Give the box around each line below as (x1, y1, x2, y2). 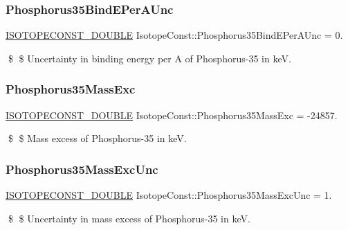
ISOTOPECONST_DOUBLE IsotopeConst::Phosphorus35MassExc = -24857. (6, 107, 338, 122)
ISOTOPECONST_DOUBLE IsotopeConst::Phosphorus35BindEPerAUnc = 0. (6, 28, 343, 42)
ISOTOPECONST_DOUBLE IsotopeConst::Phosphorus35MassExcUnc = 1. (6, 188, 332, 202)
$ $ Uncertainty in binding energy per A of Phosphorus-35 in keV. (8, 51, 291, 65)
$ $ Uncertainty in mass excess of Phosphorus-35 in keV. (8, 211, 250, 225)
